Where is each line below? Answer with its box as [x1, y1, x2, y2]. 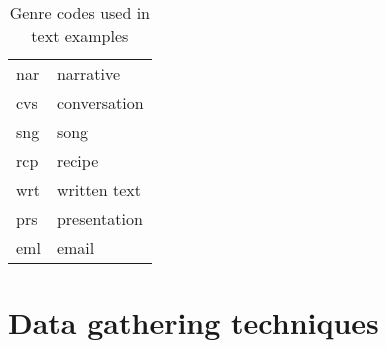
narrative [56, 62, 121, 85]
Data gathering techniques [8, 302, 379, 343]
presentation [56, 207, 143, 230]
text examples [31, 24, 129, 47]
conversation [56, 91, 144, 114]
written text [56, 178, 141, 201]
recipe [56, 149, 99, 172]
